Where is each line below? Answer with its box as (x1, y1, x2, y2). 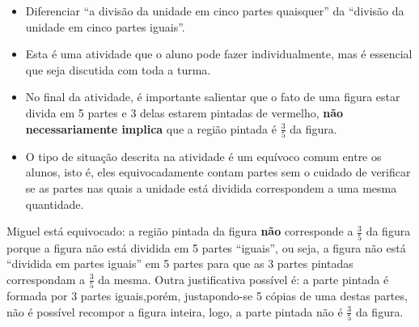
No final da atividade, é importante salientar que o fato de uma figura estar (25, 88, 400, 105)
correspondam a (6, 270, 85, 287)
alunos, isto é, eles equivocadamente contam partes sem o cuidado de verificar (25, 163, 411, 180)
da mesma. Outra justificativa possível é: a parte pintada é (98, 270, 389, 287)
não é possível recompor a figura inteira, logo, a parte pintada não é (6, 303, 343, 320)
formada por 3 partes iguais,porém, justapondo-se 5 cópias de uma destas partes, (6, 287, 408, 304)
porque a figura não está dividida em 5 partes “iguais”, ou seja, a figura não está (6, 239, 406, 256)
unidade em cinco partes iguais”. (25, 18, 185, 35)
